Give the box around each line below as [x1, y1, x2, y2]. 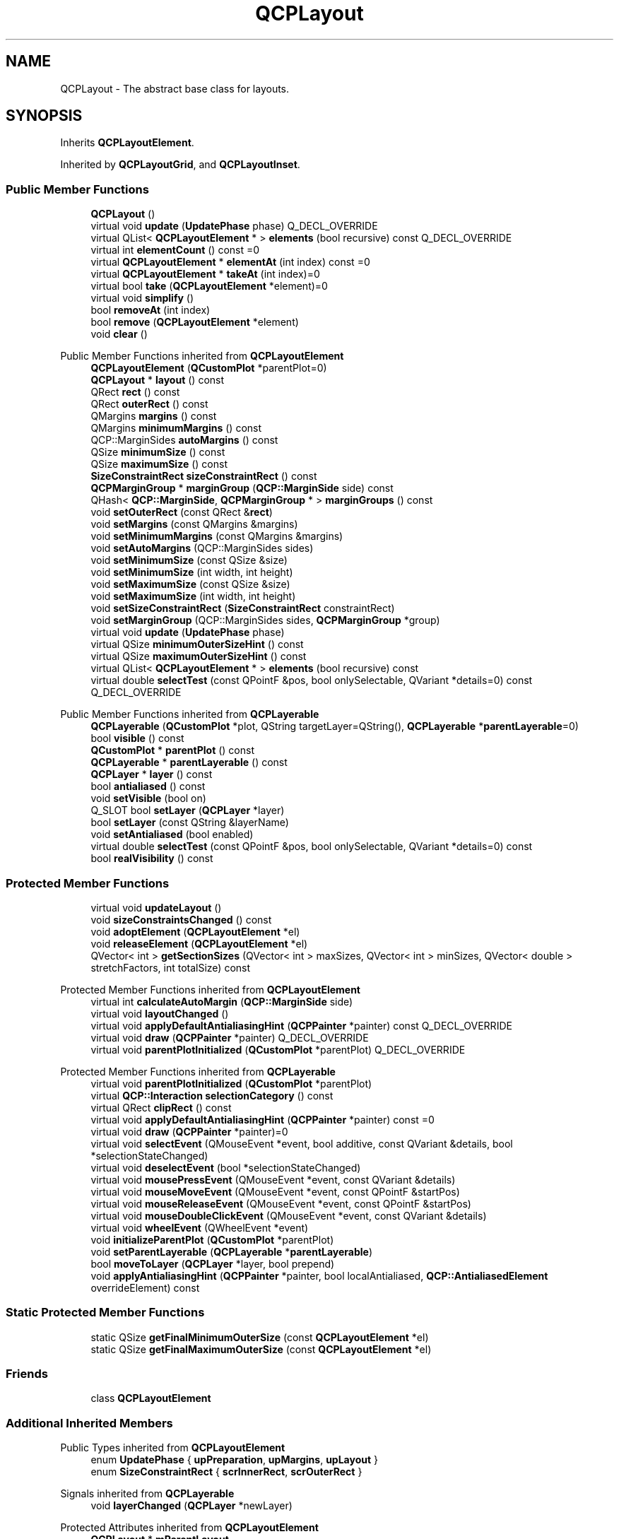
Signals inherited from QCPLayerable [60, 1487, 235, 1500]
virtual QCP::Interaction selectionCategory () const [90, 1089, 334, 1102]
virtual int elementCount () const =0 [90, 244, 260, 256]
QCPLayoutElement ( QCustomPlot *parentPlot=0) [90, 362, 327, 375]
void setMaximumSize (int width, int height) [90, 590, 296, 603]
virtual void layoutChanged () [90, 1007, 229, 1020]
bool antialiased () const [90, 780, 206, 793]
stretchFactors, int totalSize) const [90, 961, 251, 974]
